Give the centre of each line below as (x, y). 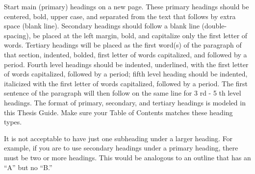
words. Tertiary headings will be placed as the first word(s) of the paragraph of (123, 45)
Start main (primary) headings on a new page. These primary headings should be (127, 6)
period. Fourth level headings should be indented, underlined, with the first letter (126, 64)
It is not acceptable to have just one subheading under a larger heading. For (118, 138)
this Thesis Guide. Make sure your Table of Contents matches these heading (118, 112)
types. (13, 122)
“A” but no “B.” (28, 167)
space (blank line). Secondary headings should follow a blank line (102, 26)
